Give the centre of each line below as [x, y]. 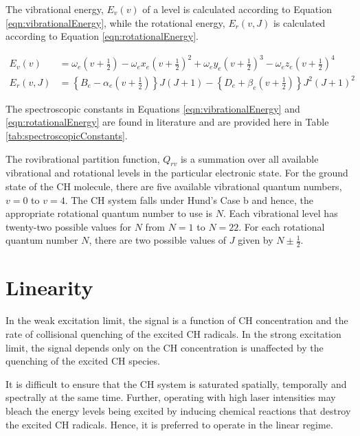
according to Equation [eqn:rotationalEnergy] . [102, 36]
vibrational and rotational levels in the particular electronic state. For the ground [177, 173]
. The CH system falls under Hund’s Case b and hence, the [189, 199]
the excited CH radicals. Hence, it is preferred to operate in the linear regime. [169, 424]
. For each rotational [282, 226]
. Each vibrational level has [280, 213]
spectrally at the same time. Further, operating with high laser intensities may [171, 397]
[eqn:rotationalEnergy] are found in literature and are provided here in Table [167, 122]
